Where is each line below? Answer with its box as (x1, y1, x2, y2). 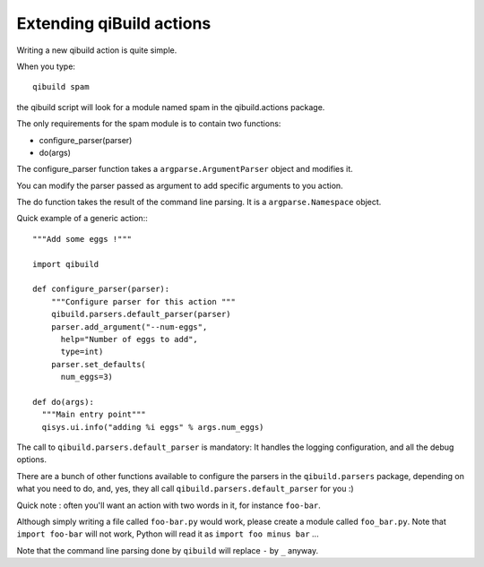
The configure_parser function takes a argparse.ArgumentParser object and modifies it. (16, 164, 353, 175)
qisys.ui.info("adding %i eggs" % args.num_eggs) (41, 422, 264, 432)
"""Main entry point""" (41, 409, 147, 420)
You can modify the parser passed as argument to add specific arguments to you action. (16, 180, 344, 191)
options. (16, 454, 48, 465)
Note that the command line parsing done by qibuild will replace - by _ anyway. (16, 545, 318, 555)
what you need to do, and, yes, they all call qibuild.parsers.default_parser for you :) (16, 484, 354, 494)
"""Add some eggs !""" (32, 234, 133, 244)
